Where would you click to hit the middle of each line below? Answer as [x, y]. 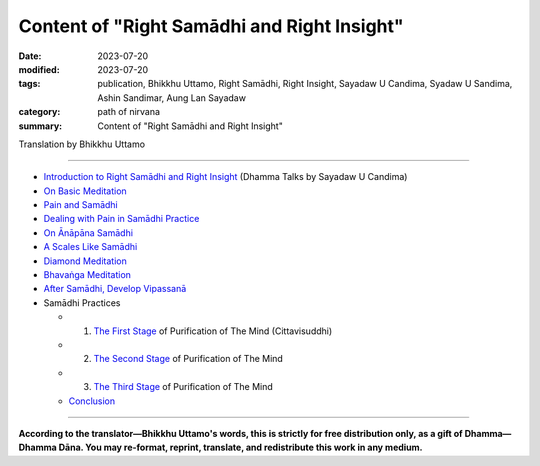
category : [39, 112]
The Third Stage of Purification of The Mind [183, 387]
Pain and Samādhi [81, 205]
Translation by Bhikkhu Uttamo [81, 144]
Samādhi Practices [82, 302]
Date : [30, 56]
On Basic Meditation [85, 191]
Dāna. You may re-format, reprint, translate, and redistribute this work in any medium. [241, 447]
